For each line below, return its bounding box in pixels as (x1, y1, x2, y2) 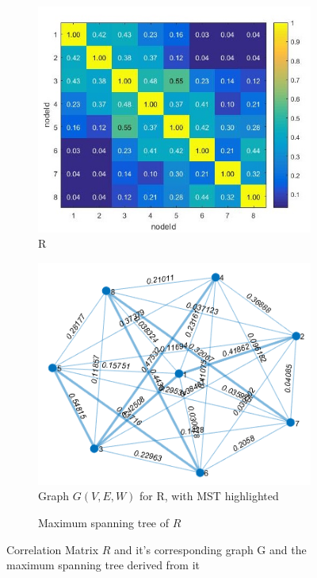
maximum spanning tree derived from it (6, 557, 201, 573)
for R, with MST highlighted (139, 487, 279, 504)
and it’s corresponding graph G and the (114, 541, 307, 557)
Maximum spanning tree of (38, 514, 170, 531)
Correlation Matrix (6, 541, 99, 557)
